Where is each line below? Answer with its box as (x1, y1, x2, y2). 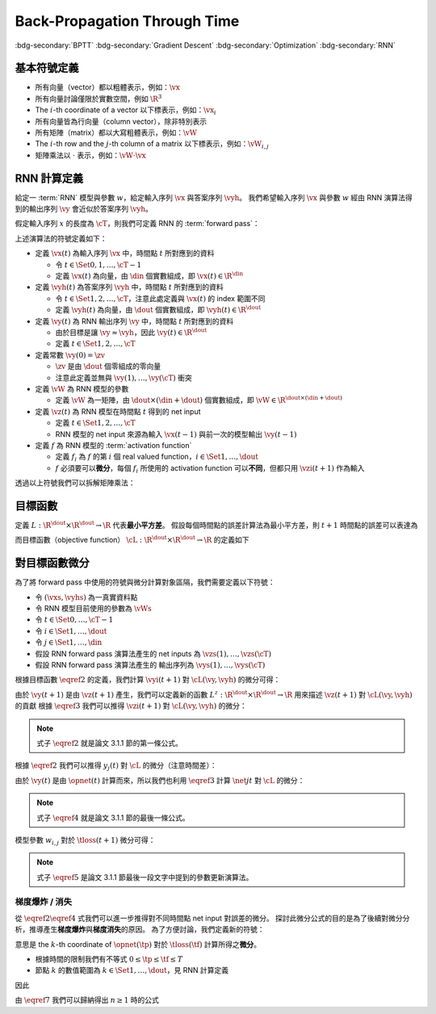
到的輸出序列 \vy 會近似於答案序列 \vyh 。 (15, 204, 153, 214)
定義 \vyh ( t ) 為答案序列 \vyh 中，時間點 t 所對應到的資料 (35, 283, 224, 292)
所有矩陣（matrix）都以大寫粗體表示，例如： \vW (35, 128, 198, 137)
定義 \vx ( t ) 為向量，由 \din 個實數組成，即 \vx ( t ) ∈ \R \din (55, 270, 244, 281)
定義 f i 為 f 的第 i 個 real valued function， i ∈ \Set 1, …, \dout (55, 452, 258, 463)
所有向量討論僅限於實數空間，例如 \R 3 (35, 93, 162, 103)
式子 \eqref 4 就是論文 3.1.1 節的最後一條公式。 (36, 812, 190, 823)
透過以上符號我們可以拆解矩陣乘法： (15, 478, 136, 488)
